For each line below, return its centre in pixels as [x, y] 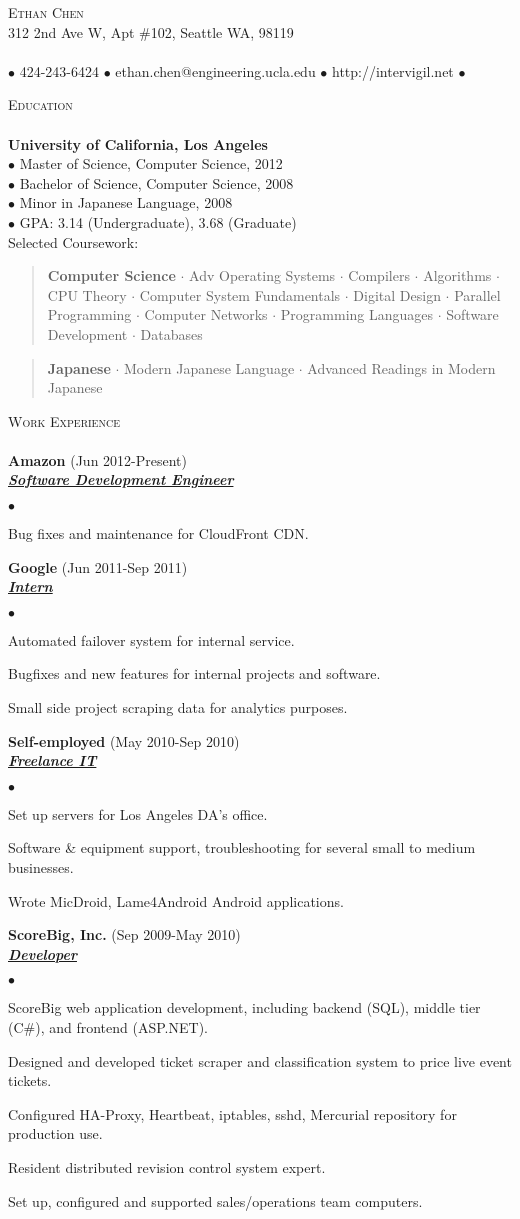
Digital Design [397, 294]
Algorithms [457, 275]
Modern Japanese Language [209, 367]
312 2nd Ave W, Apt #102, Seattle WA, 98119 [151, 31]
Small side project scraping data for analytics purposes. [178, 707]
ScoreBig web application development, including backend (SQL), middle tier [244, 1007]
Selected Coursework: [73, 241]
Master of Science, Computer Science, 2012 [151, 163]
